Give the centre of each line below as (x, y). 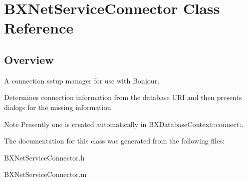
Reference (39, 28)
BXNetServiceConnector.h (44, 157)
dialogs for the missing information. (59, 107)
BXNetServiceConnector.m (45, 174)
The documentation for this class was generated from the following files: (114, 141)
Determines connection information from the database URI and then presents (123, 97)
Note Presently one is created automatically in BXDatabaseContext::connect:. (124, 124)
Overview (29, 59)
